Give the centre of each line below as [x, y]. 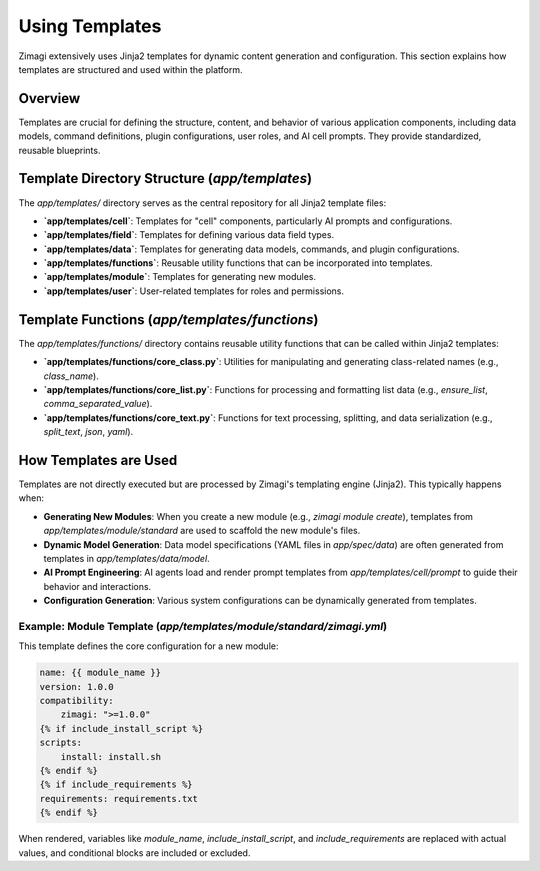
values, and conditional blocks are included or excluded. [134, 852]
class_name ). [71, 376]
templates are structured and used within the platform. [130, 69]
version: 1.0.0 [76, 686]
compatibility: [76, 701]
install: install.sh [111, 756]
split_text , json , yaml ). [88, 432]
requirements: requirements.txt [119, 798]
